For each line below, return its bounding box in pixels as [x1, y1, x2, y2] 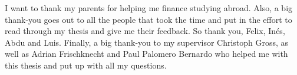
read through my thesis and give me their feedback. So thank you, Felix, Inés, [5, 25, 285, 37]
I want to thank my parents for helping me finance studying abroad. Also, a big [5, 2, 293, 13]
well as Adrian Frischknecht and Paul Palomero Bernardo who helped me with [5, 47, 288, 60]
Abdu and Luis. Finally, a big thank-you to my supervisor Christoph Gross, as [5, 36, 289, 48]
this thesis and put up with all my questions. [5, 59, 167, 71]
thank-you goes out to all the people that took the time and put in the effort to [5, 13, 292, 25]
